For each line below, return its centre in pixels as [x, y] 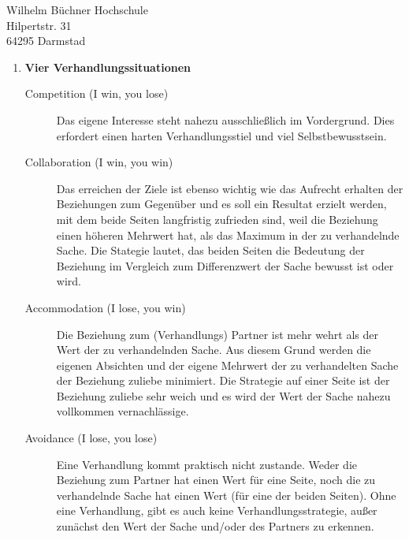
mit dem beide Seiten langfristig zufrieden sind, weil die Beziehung [217, 219]
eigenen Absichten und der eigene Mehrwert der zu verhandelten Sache [227, 365]
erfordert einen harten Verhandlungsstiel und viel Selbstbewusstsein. [221, 135]
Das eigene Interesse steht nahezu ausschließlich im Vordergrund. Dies [225, 119]
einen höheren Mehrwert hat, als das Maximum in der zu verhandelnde [228, 235]
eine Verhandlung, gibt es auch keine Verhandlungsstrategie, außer [217, 510]
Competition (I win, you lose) [97, 93]
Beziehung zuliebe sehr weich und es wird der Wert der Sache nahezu [223, 395]
